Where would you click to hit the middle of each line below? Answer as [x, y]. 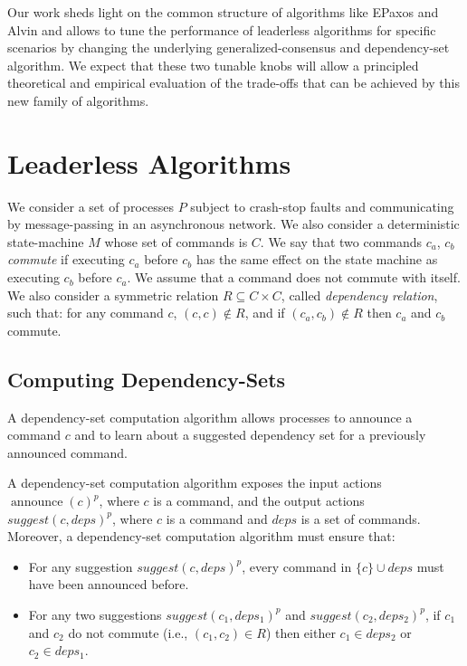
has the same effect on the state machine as [317, 259]
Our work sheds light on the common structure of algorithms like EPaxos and [223, 12]
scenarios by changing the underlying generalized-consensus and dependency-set [229, 48]
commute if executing [66, 259]
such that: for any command [86, 313]
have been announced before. [109, 584]
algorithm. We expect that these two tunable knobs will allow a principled [213, 65]
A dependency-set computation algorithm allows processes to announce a [210, 417]
